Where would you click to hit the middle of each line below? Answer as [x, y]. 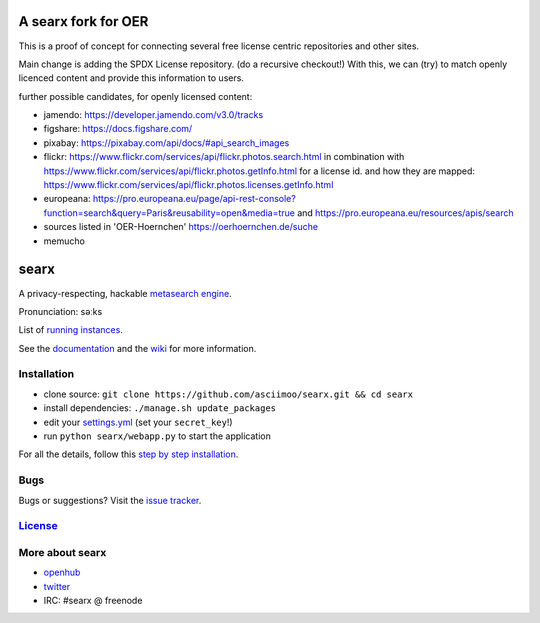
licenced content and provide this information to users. [131, 78]
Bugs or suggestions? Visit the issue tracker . [110, 500]
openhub [62, 572]
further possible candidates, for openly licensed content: [135, 96]
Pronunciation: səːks [60, 311]
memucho [64, 241]
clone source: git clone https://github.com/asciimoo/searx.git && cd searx [228, 394]
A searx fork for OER [83, 21]
